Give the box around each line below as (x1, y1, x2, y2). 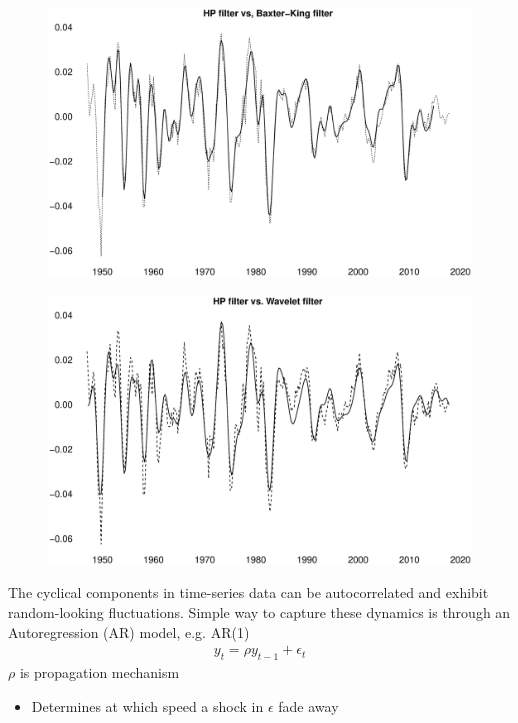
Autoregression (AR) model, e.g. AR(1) (8, 621, 250, 642)
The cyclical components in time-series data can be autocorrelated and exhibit (8, 582, 489, 603)
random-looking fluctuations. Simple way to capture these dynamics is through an (8, 602, 511, 623)
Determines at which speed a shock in (31, 695, 264, 716)
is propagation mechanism (19, 662, 180, 683)
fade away (278, 695, 339, 716)
